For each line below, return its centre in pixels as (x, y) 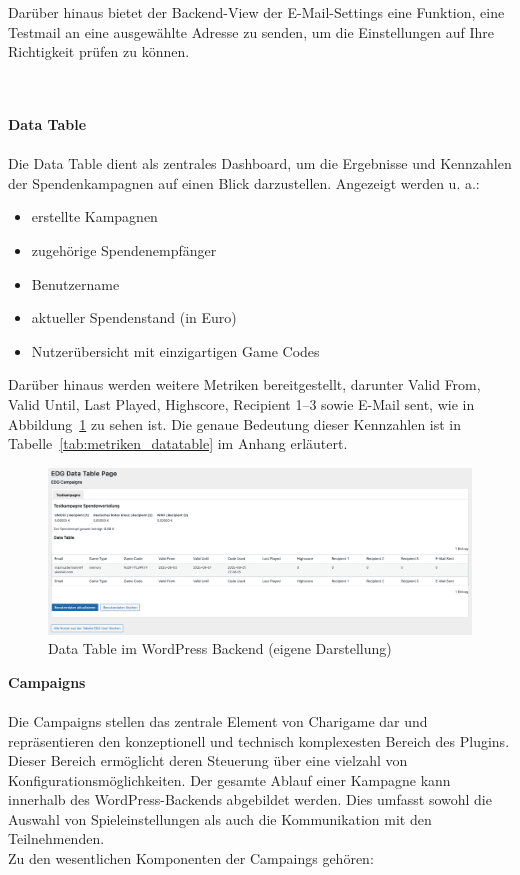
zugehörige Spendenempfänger (124, 249)
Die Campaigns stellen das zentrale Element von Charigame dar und (218, 720)
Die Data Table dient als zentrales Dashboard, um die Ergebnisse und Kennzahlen (260, 163)
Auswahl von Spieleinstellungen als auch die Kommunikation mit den (220, 818)
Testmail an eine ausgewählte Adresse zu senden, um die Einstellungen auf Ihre (251, 31)
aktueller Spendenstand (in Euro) (134, 317)
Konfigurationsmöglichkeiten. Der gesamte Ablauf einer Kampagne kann (229, 779)
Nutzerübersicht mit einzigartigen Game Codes (175, 350)
